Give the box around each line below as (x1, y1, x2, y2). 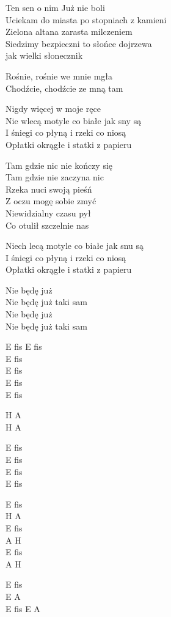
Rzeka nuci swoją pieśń (5, 182, 92, 195)
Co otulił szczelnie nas (5, 218, 89, 231)
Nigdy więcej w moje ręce (5, 102, 101, 115)
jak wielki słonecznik (5, 49, 83, 62)
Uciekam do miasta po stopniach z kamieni (5, 13, 167, 26)
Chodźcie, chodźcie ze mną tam (5, 81, 123, 94)
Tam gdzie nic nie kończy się (5, 158, 113, 171)
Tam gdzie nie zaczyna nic (5, 171, 104, 183)
